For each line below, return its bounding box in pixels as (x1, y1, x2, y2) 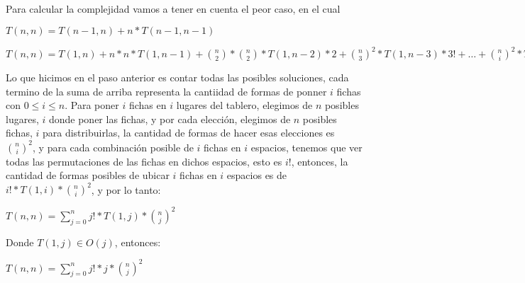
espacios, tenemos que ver (250, 139, 363, 154)
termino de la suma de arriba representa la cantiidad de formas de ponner (6, 83, 327, 98)
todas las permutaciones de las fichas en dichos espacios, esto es (6, 154, 282, 168)
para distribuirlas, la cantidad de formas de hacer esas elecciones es (42, 125, 335, 140)
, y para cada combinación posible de (33, 139, 194, 154)
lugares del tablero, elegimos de (176, 98, 313, 112)
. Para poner (65, 98, 119, 112)
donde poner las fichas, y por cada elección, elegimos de (48, 111, 291, 126)
